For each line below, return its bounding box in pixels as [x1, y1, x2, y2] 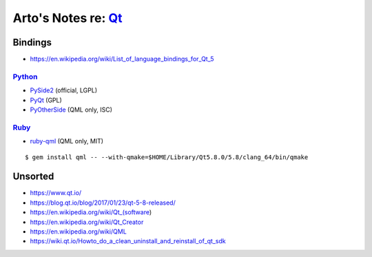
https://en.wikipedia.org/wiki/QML [30, 227, 127, 236]
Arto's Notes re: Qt [12, 10, 123, 25]
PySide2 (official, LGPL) [30, 86, 98, 94]
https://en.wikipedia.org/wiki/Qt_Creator [30, 218, 144, 226]
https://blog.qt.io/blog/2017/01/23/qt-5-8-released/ [30, 198, 176, 207]
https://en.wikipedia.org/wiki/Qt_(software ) [30, 208, 152, 216]
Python [12, 72, 38, 81]
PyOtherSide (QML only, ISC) [30, 105, 113, 114]
